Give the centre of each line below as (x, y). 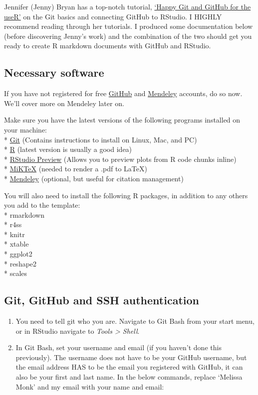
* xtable (16, 244)
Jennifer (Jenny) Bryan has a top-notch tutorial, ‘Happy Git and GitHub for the (128, 6)
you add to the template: (42, 205)
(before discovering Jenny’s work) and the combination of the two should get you (128, 36)
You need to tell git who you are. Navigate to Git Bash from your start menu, (135, 321)
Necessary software (54, 72)
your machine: (25, 129)
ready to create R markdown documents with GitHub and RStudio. (108, 46)
